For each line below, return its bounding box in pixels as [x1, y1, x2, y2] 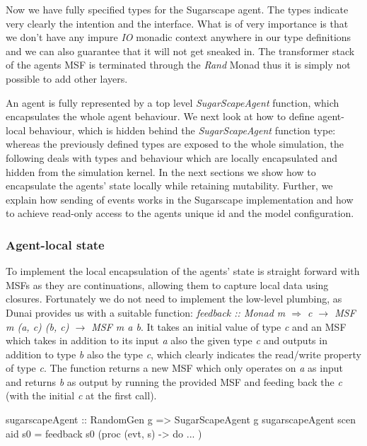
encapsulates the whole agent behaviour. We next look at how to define [6, 109, 315, 124]
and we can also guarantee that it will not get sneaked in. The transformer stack [6, 43, 355, 58]
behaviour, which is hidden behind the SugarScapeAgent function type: [29, 122, 336, 137]
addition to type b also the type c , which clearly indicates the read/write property [6, 346, 361, 361]
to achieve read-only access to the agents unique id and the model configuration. [6, 206, 354, 221]
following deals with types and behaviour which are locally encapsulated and [6, 150, 337, 165]
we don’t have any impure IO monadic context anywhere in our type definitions [6, 30, 351, 45]
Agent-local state [6, 235, 105, 253]
